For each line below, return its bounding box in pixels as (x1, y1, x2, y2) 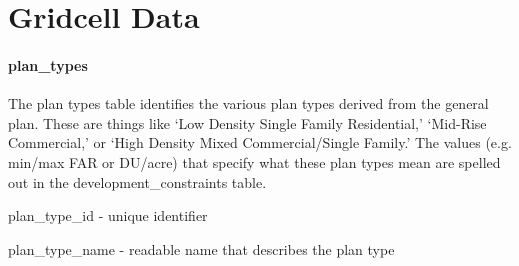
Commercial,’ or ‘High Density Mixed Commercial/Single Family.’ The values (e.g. (8, 132, 512, 153)
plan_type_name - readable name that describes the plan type (8, 238, 395, 259)
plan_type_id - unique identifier (8, 205, 208, 226)
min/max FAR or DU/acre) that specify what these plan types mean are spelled (8, 151, 501, 172)
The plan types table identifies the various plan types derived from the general (8, 93, 489, 114)
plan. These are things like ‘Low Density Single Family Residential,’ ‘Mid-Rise (8, 112, 487, 133)
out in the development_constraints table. (8, 171, 267, 192)
